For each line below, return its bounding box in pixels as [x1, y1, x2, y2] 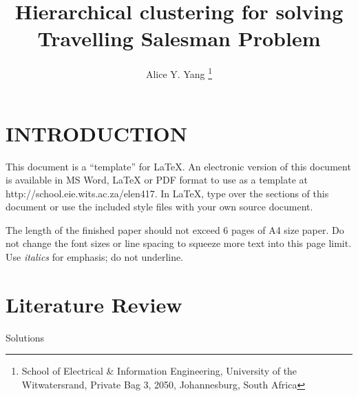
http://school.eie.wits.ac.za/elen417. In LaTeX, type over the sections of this [6, 186, 329, 200]
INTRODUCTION [6, 119, 188, 147]
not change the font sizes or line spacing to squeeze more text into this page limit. [6, 236, 352, 250]
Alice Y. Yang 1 [145, 65, 213, 81]
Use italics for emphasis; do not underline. [6, 250, 184, 264]
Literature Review [6, 290, 182, 318]
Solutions [6, 330, 45, 344]
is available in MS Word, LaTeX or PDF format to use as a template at [6, 172, 308, 187]
